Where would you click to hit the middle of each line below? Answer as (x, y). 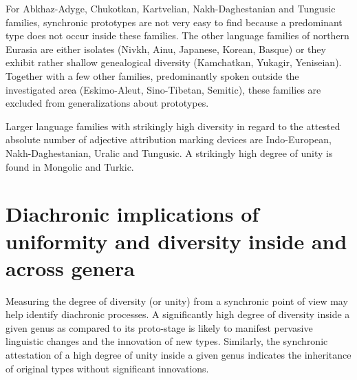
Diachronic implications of (132, 214)
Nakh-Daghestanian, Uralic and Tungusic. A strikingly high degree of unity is (169, 152)
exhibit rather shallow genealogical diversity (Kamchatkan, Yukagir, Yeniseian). (174, 62)
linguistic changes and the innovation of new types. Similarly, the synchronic (167, 341)
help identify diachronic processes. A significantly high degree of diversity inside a (178, 314)
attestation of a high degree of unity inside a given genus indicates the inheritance (178, 355)
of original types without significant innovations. (107, 368)
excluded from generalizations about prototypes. (107, 103)
